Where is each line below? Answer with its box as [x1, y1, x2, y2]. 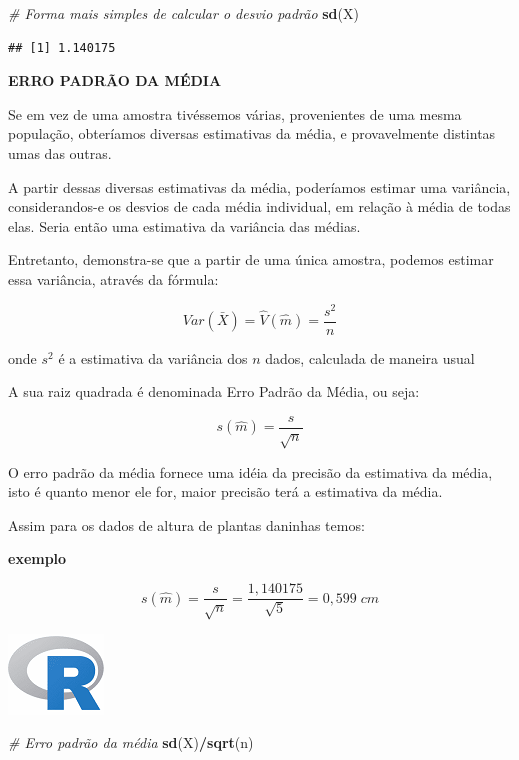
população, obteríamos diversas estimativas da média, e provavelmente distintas [8, 123, 496, 144]
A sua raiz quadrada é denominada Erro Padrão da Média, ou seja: [8, 381, 420, 402]
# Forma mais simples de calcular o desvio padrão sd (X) [8, 3, 359, 23]
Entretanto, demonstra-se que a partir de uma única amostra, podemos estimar [8, 249, 494, 270]
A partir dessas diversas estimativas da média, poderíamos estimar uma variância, [8, 176, 511, 197]
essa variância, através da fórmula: [8, 268, 219, 289]
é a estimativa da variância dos [58, 347, 248, 368]
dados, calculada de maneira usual [265, 347, 475, 368]
